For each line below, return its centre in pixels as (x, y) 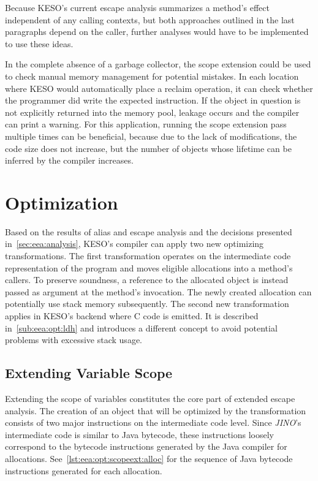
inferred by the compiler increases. (69, 160)
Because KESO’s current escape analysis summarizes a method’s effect (137, 7)
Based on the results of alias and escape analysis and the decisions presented (149, 231)
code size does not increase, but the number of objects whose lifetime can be (148, 148)
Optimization (62, 202)
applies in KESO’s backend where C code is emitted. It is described (132, 316)
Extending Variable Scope (89, 373)
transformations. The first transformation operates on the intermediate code (148, 256)
